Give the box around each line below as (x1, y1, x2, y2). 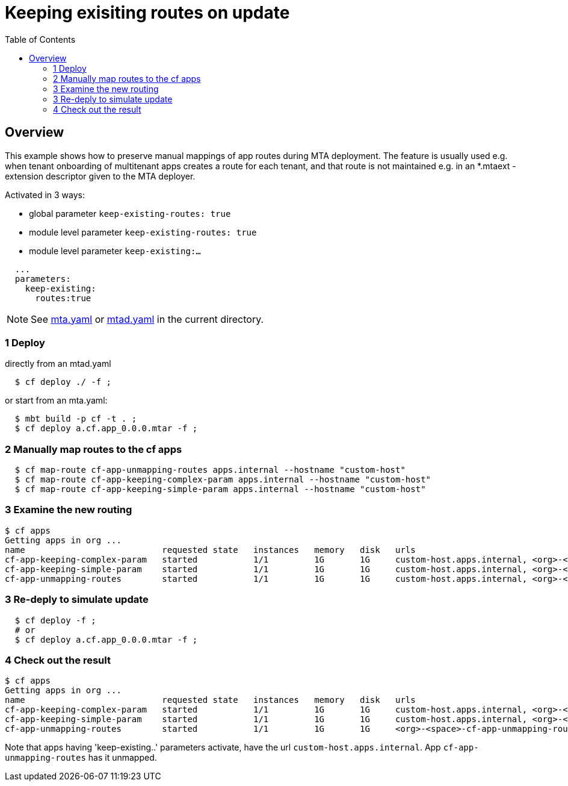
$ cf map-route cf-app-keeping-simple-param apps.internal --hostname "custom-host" (14, 484, 426, 494)
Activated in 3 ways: (5, 189, 85, 200)
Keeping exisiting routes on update (5, 2, 290, 23)
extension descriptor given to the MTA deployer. (5, 170, 196, 181)
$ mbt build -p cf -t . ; (14, 414, 137, 424)
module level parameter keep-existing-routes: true (29, 226, 257, 237)
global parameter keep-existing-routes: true (29, 208, 231, 219)
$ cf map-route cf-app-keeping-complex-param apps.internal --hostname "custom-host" (14, 475, 431, 485)
